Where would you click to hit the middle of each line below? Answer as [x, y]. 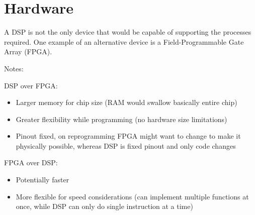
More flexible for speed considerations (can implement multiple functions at [132, 196]
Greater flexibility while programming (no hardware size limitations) [121, 119]
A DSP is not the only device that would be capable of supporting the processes [128, 32]
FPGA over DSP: [31, 163]
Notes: [14, 68]
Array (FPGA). [28, 51]
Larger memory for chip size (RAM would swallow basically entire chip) [126, 102]
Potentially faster [42, 180]
